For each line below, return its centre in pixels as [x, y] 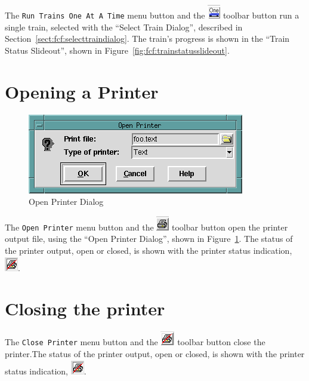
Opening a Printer [82, 91]
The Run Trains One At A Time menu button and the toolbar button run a [152, 15]
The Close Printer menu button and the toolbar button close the [135, 342]
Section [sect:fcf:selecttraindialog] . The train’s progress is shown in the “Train [147, 39]
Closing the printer [85, 308]
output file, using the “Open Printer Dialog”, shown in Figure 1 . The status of [149, 239]
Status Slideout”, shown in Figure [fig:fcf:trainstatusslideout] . [117, 50]
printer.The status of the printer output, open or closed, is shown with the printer [155, 353]
